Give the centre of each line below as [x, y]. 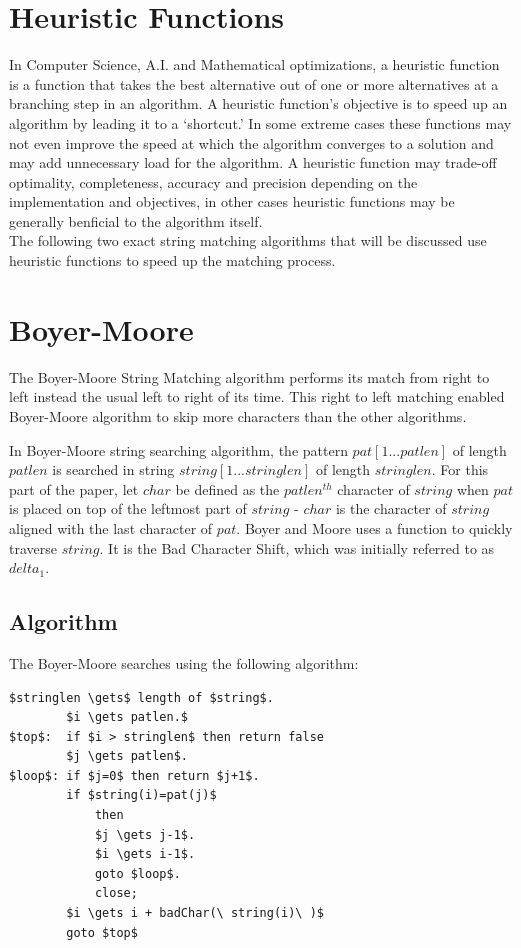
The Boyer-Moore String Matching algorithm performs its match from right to [249, 376]
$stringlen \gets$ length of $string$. [141, 697]
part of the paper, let [74, 488]
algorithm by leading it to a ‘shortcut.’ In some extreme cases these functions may [260, 122]
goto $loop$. [137, 873]
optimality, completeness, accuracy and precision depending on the [213, 181]
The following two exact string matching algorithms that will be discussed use [248, 240]
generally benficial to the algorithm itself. [136, 220]
